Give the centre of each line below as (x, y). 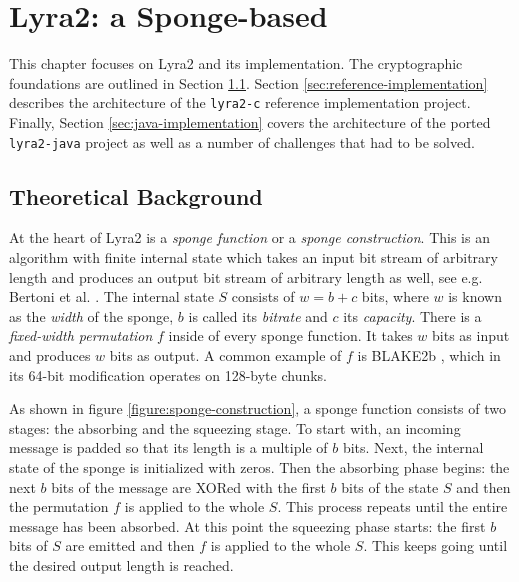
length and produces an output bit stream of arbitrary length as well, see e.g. (246, 276)
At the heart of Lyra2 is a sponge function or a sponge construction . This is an (249, 237)
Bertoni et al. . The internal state (111, 296)
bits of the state (390, 486)
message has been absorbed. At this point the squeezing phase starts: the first (247, 525)
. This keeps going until (435, 545)
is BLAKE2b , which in (429, 354)
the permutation (59, 506)
